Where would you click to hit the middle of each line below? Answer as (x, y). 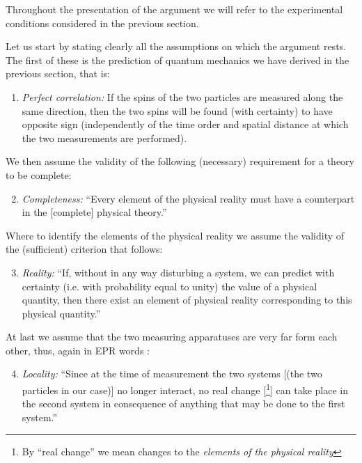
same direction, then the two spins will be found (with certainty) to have (177, 110)
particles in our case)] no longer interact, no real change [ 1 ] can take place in (185, 389)
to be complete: (39, 174)
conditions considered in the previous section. (102, 23)
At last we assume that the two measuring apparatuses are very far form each (172, 337)
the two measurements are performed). (104, 138)
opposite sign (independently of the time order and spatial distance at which (185, 124)
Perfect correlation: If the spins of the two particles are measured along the (182, 96)
